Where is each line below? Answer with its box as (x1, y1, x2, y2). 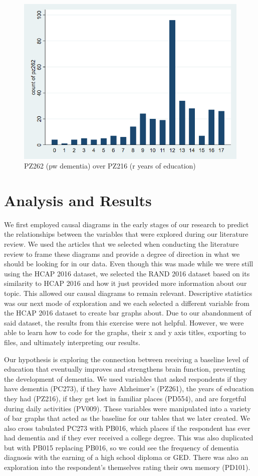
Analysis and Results (4, 190, 152, 210)
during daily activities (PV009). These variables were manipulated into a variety (4, 403, 251, 413)
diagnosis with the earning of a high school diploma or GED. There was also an (4, 452, 248, 462)
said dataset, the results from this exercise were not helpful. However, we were (4, 317, 244, 328)
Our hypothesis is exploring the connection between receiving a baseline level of (4, 354, 248, 364)
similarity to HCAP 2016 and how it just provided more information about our (4, 278, 247, 288)
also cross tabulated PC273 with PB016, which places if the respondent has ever (4, 422, 250, 433)
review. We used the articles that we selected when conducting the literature (4, 239, 239, 249)
